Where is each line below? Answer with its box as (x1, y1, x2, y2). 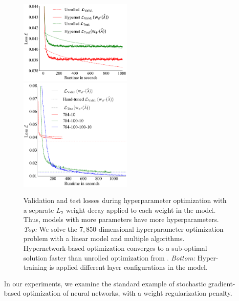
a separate (23, 204, 54, 215)
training (23, 262, 47, 272)
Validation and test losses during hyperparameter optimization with (23, 195, 227, 205)
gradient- (208, 278, 235, 288)
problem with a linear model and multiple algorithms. (23, 233, 185, 243)
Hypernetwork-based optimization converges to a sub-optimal (23, 243, 207, 253)
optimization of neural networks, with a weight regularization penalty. (22, 288, 233, 298)
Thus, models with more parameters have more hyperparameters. (23, 214, 219, 224)
